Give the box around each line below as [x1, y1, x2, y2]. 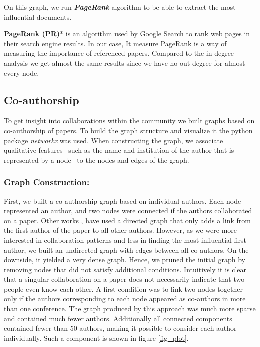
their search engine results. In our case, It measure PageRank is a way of [4, 38, 227, 48]
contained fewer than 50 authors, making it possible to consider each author [4, 323, 237, 333]
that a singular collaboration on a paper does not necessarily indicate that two [4, 274, 245, 284]
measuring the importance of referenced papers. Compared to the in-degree [4, 48, 234, 58]
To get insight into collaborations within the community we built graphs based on [4, 115, 255, 126]
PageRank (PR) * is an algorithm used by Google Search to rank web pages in [4, 28, 250, 39]
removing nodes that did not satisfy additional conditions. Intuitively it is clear [4, 264, 247, 274]
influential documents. [4, 11, 72, 22]
